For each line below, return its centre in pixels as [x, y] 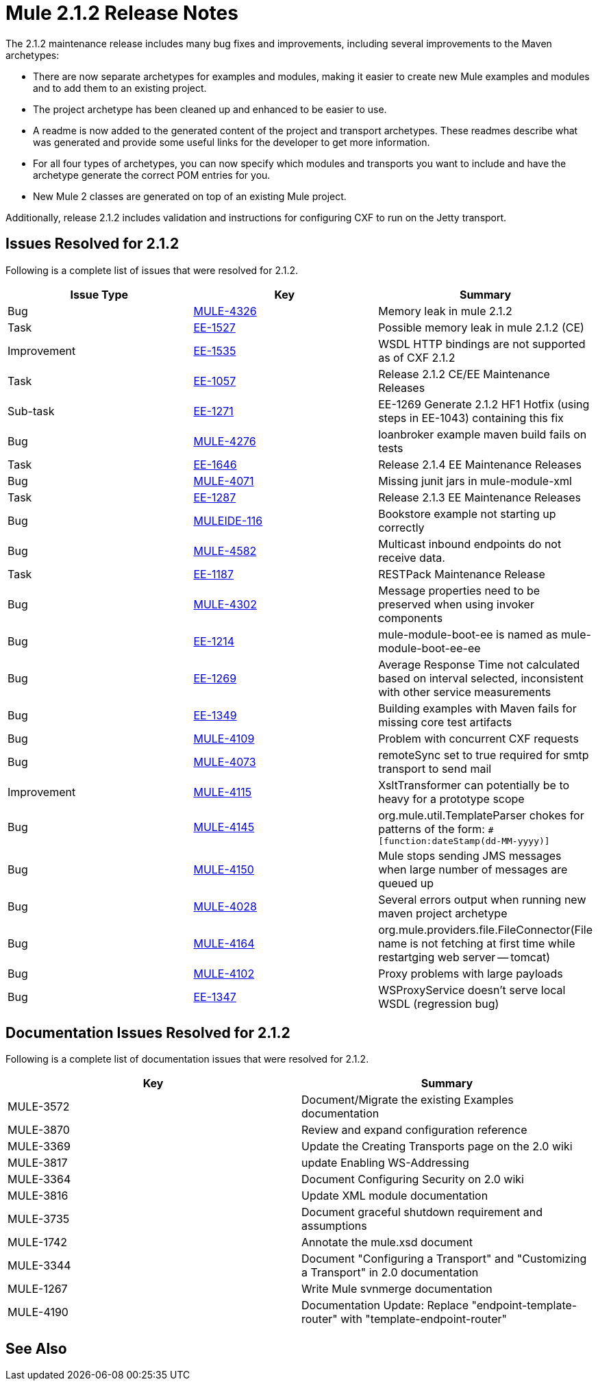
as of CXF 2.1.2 [417, 357]
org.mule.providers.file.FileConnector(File [485, 929]
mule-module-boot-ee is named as [468, 634]
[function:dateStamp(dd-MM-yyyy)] [464, 841]
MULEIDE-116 [228, 520]
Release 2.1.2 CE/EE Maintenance [464, 374]
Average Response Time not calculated [479, 664]
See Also [36, 1348]
